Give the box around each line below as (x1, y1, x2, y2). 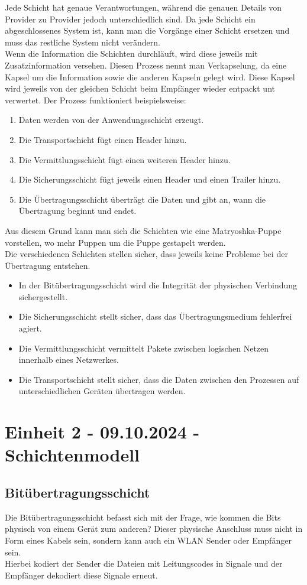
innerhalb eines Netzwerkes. (18, 353, 119, 366)
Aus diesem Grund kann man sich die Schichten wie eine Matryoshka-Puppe (5, 224, 282, 236)
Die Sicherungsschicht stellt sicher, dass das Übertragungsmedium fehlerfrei (18, 310, 292, 323)
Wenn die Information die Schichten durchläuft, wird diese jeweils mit (5, 47, 258, 60)
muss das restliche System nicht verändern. (5, 35, 160, 48)
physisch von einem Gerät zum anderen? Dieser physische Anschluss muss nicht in (5, 522, 303, 535)
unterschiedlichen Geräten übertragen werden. (18, 385, 186, 397)
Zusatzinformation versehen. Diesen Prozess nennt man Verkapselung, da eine (5, 58, 287, 71)
